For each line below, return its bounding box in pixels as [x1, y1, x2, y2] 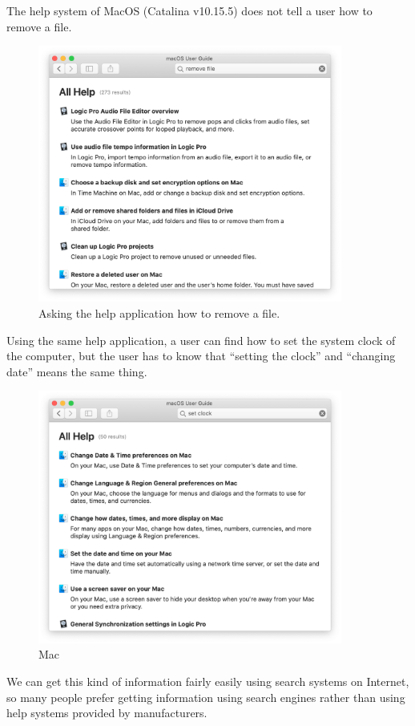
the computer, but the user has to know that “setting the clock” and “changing [6, 347, 396, 364]
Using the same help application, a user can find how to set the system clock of [6, 331, 396, 348]
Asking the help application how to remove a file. [38, 305, 280, 322]
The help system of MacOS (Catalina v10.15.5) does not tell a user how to [6, 2, 373, 18]
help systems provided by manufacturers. [6, 704, 207, 721]
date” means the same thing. [6, 363, 147, 379]
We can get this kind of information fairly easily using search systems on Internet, [6, 673, 409, 690]
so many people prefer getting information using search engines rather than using [6, 688, 405, 705]
